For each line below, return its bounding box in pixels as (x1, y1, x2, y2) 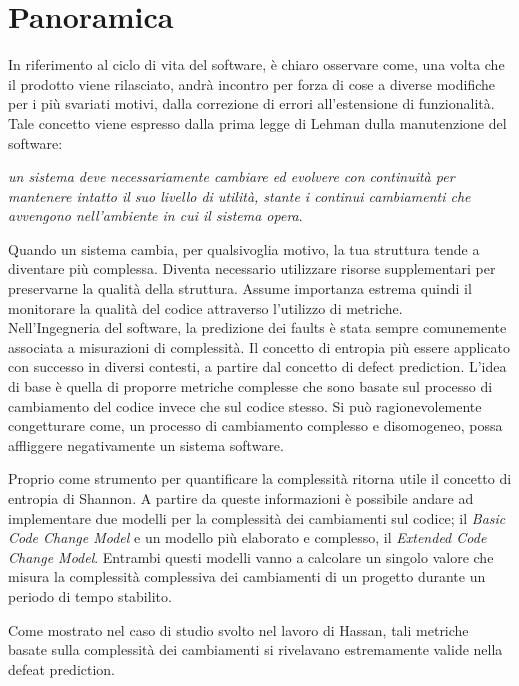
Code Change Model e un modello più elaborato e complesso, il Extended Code (8, 527, 487, 548)
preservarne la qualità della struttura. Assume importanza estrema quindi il (8, 278, 472, 299)
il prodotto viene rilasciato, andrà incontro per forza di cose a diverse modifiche (8, 73, 496, 94)
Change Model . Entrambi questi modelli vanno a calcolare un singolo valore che (8, 546, 494, 567)
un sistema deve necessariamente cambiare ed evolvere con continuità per (8, 166, 455, 187)
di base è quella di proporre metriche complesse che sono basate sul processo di (8, 376, 493, 397)
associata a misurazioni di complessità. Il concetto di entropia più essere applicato (8, 336, 510, 357)
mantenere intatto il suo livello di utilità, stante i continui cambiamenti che (8, 185, 471, 206)
